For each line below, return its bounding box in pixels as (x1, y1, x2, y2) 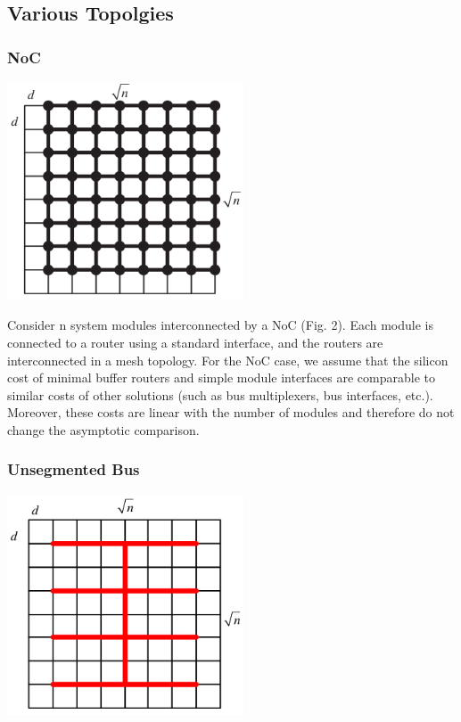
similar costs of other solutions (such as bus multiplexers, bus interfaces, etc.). (7, 385, 433, 404)
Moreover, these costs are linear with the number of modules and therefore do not (7, 403, 455, 422)
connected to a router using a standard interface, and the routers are (7, 332, 383, 351)
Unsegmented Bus (7, 458, 140, 480)
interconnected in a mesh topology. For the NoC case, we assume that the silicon (7, 350, 449, 369)
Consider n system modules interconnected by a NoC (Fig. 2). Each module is (7, 316, 433, 334)
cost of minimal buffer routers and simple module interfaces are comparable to (7, 368, 436, 387)
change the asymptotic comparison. (7, 420, 200, 439)
